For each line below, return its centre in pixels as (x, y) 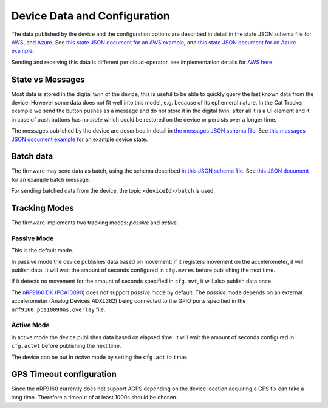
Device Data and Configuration (91, 16)
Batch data (32, 157)
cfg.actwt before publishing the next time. (66, 346)
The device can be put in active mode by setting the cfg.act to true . (100, 357)
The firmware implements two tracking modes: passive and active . (95, 223)
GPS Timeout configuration (64, 374)
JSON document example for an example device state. (80, 139)
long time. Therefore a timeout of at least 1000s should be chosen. (94, 397)
